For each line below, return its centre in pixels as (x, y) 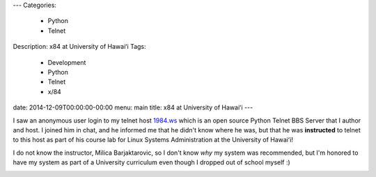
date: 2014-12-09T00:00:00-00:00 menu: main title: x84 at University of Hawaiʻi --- (133, 107)
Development (67, 62)
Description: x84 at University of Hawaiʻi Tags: (79, 47)
